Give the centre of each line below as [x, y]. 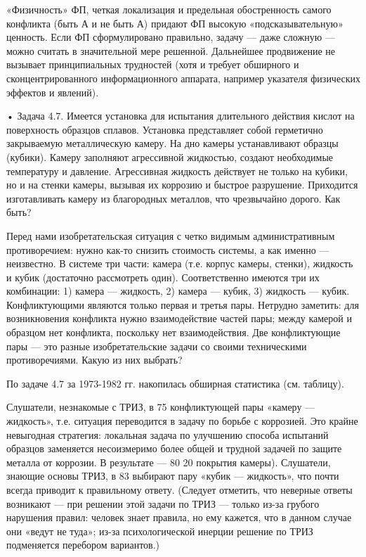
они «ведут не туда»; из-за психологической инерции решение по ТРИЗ [160, 531]
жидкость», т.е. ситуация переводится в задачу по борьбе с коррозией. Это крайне [182, 421]
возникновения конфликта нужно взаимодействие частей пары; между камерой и [179, 318]
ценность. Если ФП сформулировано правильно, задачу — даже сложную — [171, 37]
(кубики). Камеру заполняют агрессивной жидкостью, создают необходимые [170, 156]
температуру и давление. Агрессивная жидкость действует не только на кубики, [177, 171]
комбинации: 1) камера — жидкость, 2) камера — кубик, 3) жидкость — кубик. [178, 291]
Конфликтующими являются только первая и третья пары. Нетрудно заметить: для [183, 304]
